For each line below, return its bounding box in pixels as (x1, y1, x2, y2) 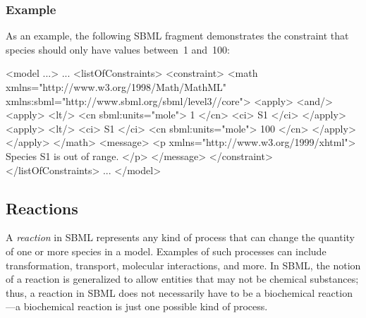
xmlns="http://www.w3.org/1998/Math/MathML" (6, 80, 226, 94)
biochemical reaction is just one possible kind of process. (23, 299, 268, 314)
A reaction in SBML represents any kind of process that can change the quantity (6, 230, 355, 245)
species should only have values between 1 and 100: (6, 42, 231, 56)
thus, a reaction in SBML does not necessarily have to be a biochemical (6, 285, 315, 300)
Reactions (6, 197, 78, 219)
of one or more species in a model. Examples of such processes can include (6, 243, 327, 258)
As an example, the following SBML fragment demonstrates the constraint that (6, 28, 349, 43)
